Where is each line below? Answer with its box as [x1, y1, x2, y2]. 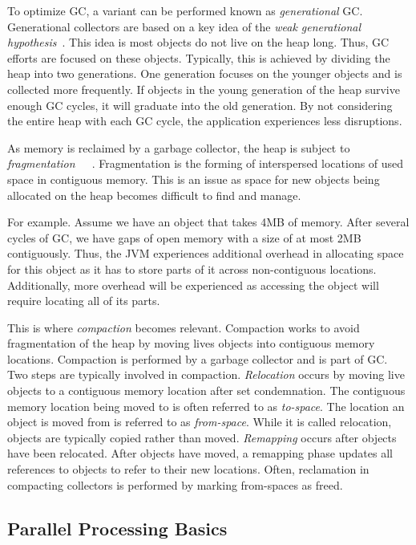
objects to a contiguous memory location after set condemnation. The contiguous [7, 382, 406, 399]
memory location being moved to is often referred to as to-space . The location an [7, 397, 405, 414]
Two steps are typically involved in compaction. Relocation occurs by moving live [7, 366, 405, 383]
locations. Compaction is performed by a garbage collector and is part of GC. [7, 350, 388, 367]
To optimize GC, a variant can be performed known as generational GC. [7, 2, 363, 18]
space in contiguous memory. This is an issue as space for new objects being [7, 170, 380, 187]
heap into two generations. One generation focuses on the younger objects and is [7, 65, 402, 82]
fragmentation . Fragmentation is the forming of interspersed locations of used [7, 155, 404, 172]
